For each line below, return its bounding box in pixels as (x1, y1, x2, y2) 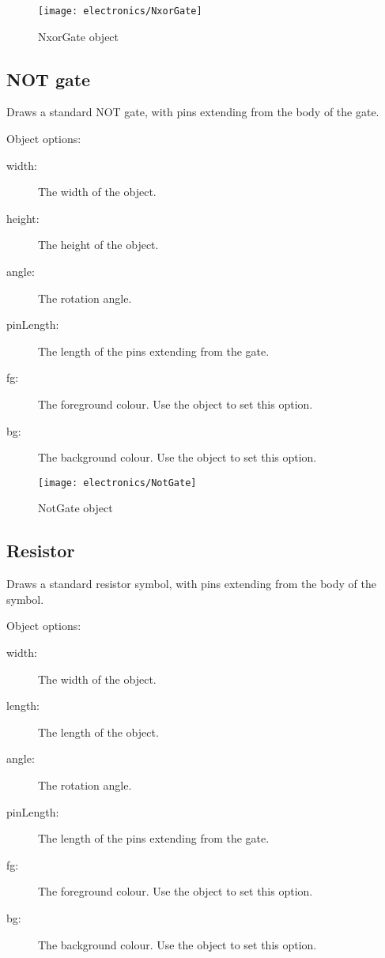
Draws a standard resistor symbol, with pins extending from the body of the (6, 575, 376, 592)
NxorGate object (38, 28, 119, 44)
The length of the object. (38, 723, 159, 740)
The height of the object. (38, 236, 159, 253)
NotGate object (38, 500, 113, 516)
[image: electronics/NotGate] (38, 477, 197, 488)
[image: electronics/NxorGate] (38, 6, 202, 17)
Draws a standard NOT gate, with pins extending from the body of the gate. (6, 104, 379, 120)
